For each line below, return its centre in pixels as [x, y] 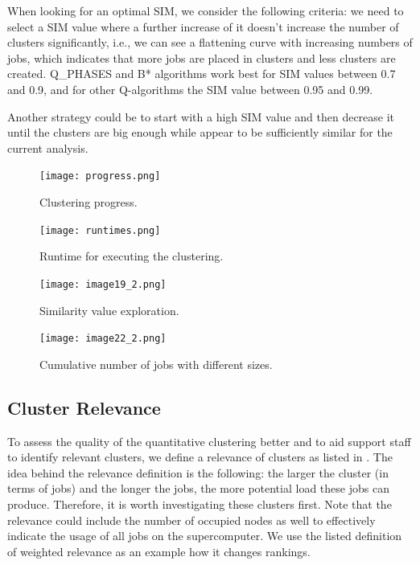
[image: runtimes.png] [100, 230]
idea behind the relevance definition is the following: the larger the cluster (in [198, 472]
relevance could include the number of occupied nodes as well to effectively [191, 520]
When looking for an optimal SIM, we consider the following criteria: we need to [206, 10]
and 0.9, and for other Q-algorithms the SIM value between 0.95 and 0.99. [190, 89]
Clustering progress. [89, 202]
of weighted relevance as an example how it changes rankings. [159, 551]
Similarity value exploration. [109, 310]
